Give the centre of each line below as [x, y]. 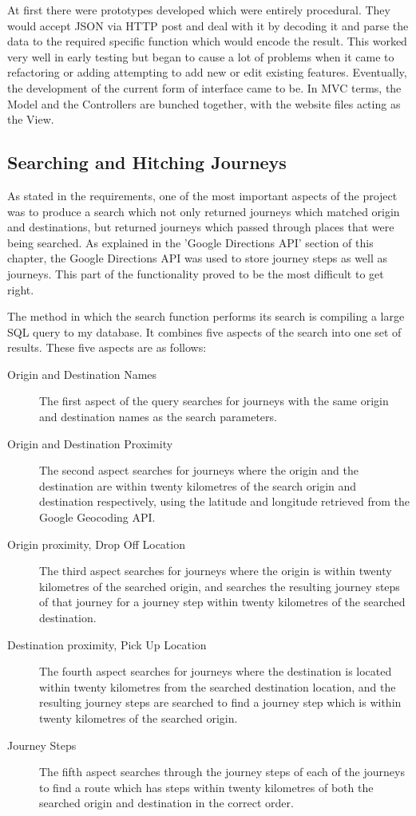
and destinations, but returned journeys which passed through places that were [201, 227]
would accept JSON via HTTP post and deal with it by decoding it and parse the [208, 25]
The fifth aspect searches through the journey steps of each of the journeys [222, 772]
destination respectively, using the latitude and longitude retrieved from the [224, 501]
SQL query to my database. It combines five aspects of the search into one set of [204, 331]
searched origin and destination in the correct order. [166, 803]
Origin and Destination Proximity [90, 443]
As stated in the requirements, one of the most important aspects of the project [202, 195]
